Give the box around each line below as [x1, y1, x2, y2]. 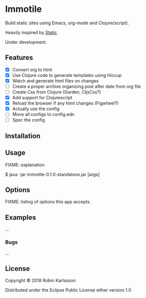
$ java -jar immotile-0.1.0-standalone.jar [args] [5, 171, 100, 177]
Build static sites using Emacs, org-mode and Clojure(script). [5, 20, 129, 26]
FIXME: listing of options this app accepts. [5, 199, 91, 205]
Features [5, 54, 33, 62]
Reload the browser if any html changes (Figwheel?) [12, 100, 119, 106]
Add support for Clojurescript [12, 95, 73, 101]
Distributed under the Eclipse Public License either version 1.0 [5, 287, 132, 293]
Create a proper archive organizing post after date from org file [12, 83, 141, 89]
